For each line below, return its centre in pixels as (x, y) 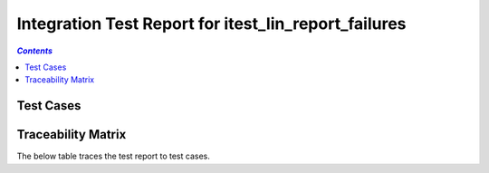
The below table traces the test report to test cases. (113, 156)
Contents (35, 51)
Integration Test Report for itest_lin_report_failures (211, 24)
